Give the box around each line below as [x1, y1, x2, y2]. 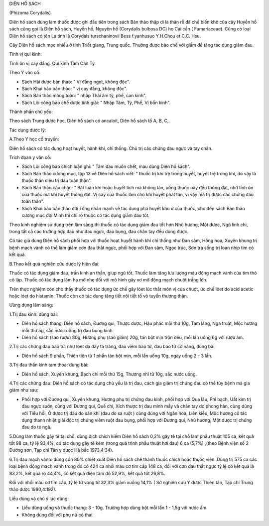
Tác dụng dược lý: [9, 127, 46, 133]
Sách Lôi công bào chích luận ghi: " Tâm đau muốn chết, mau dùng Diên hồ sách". [21, 163, 191, 169]
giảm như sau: [9, 387, 38, 393]
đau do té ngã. [21, 424, 52, 430]
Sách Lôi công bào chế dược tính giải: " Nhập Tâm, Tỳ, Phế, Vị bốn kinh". [21, 100, 171, 106]
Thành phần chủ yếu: [9, 109, 53, 115]
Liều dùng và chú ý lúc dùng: [9, 496, 69, 502]
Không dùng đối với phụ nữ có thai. [21, 512, 94, 518]
